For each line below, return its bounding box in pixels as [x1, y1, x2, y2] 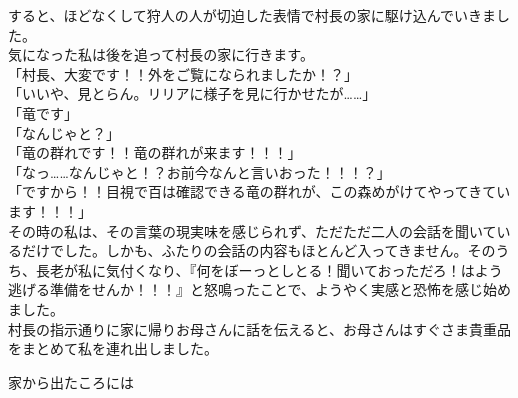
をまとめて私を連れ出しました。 [8, 338, 218, 359]
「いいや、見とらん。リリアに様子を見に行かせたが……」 [8, 83, 377, 104]
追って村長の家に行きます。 [133, 44, 314, 65]
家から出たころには [8, 371, 134, 392]
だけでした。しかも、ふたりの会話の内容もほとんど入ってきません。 [21, 240, 468, 261]
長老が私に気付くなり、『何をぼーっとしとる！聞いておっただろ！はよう [35, 259, 503, 280]
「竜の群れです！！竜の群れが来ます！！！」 [8, 142, 302, 163]
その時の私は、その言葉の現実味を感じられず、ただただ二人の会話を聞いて [8, 220, 497, 241]
